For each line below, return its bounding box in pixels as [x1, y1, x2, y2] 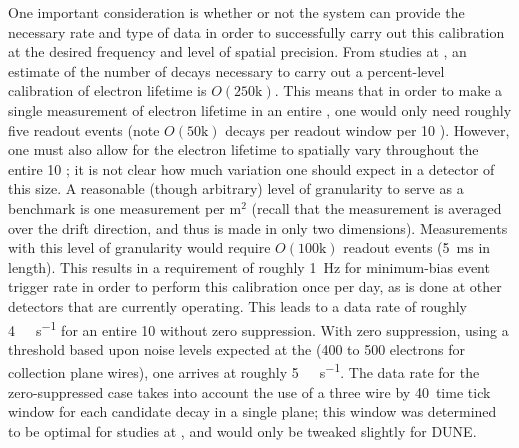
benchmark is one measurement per [8, 197, 225, 218]
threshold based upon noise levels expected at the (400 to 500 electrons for [8, 338, 466, 359]
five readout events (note [8, 119, 160, 140]
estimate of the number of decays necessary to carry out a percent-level [8, 60, 445, 81]
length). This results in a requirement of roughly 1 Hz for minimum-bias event [8, 256, 490, 277]
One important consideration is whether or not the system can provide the [8, 2, 465, 22]
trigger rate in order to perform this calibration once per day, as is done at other [8, 276, 502, 297]
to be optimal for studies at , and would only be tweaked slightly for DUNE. [8, 420, 477, 441]
